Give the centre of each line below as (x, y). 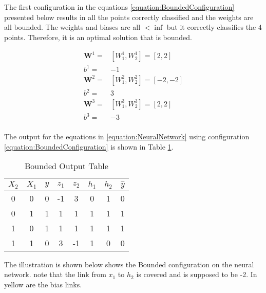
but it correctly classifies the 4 (214, 27)
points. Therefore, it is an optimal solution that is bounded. (98, 37)
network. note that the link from (55, 274)
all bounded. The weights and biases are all (72, 27)
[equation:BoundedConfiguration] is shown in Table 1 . (89, 146)
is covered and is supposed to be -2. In (197, 274)
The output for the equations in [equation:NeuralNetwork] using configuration (127, 136)
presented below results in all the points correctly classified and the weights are (129, 17)
